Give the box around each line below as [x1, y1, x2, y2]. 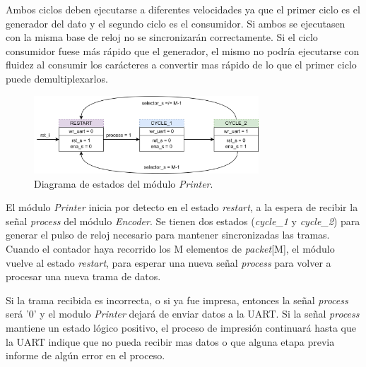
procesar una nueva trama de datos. [6, 269, 161, 284]
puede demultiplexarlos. [6, 71, 108, 85]
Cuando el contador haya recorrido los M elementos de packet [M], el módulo [6, 241, 335, 256]
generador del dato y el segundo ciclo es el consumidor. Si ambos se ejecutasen [6, 16, 346, 30]
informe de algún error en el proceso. [6, 348, 165, 363]
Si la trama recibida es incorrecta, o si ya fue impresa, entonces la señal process [6, 292, 348, 307]
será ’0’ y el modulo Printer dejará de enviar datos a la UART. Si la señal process [6, 306, 360, 321]
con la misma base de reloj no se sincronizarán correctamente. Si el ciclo [6, 30, 318, 44]
